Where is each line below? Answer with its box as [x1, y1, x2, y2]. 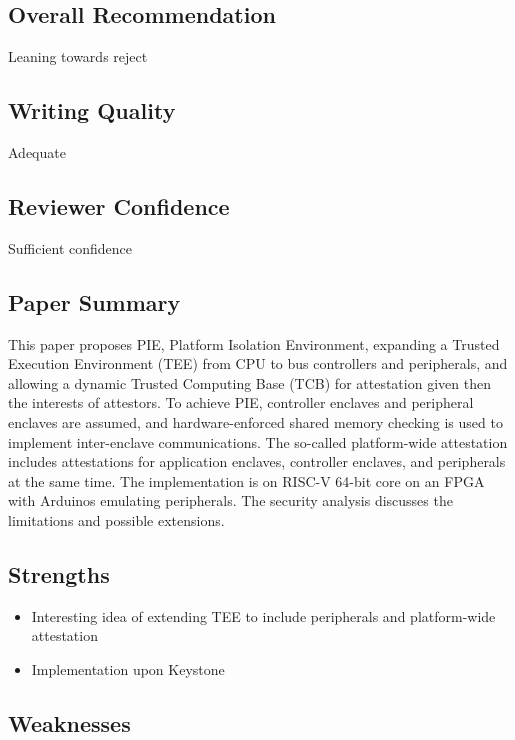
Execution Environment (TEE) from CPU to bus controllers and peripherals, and [8, 353, 508, 374]
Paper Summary [8, 286, 181, 317]
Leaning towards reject [8, 46, 148, 67]
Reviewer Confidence [8, 190, 230, 221]
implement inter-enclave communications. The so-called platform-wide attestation [8, 431, 508, 452]
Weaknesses [8, 707, 131, 738]
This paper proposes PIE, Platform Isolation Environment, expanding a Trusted [8, 333, 500, 354]
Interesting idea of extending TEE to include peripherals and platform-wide [31, 605, 496, 626]
